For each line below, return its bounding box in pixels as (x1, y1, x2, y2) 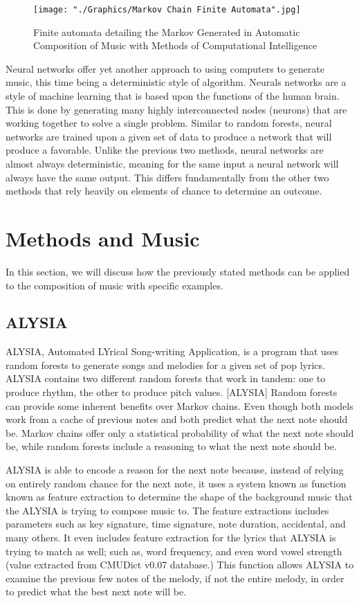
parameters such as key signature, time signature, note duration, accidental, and (6, 516, 346, 531)
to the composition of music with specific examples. (6, 278, 223, 292)
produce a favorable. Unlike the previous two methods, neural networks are (6, 143, 324, 157)
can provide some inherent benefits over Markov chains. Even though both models (6, 398, 353, 413)
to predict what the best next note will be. (6, 584, 187, 599)
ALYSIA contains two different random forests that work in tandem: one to (6, 371, 326, 386)
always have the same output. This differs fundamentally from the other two (6, 170, 329, 184)
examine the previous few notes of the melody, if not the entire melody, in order (6, 570, 344, 585)
